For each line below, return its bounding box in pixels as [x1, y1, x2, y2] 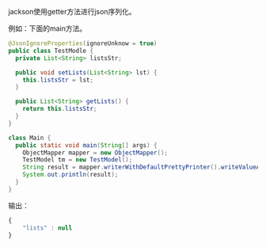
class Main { [8, 134, 51, 142]
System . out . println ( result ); [22, 171, 119, 179]
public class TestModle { [8, 47, 93, 55]
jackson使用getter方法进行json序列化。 [8, 7, 136, 16]
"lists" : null [22, 224, 73, 232]
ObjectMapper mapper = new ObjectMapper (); [22, 149, 169, 157]
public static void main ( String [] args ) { [15, 141, 158, 149]
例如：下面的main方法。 [8, 24, 87, 33]
